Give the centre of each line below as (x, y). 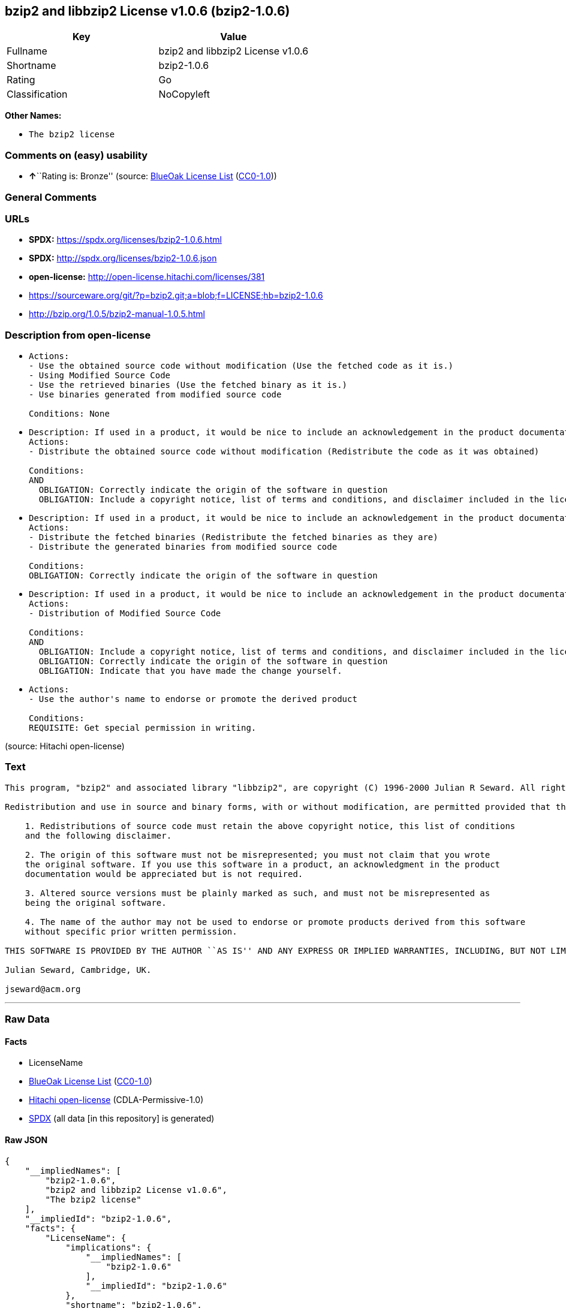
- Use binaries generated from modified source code (155, 395)
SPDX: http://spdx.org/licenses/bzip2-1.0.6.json (123, 258)
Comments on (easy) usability (76, 155)
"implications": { (109, 1247)
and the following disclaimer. (98, 835)
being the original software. (96, 902)
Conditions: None (69, 414)
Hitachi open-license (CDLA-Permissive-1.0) (116, 1100)
